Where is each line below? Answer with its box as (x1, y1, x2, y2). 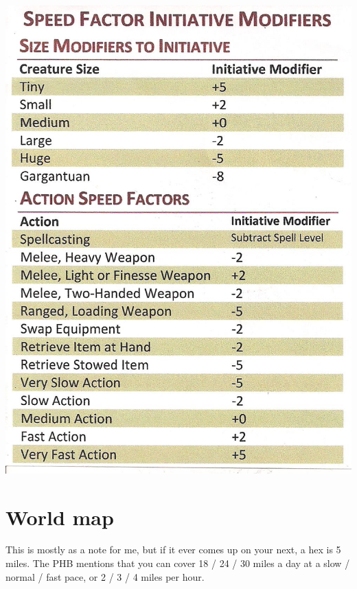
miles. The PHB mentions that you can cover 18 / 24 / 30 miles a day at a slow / (5, 556, 350, 570)
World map (5, 503, 114, 531)
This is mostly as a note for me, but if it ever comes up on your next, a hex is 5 (5, 542, 341, 557)
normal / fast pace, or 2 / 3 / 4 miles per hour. (5, 569, 205, 584)
